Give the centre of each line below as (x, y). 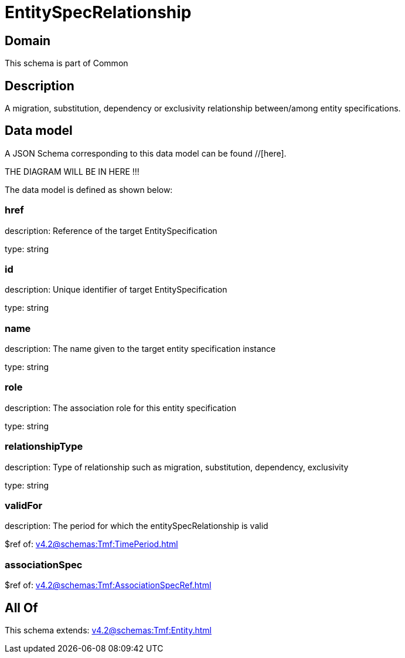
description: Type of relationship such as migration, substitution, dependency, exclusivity (177, 467)
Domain (28, 40)
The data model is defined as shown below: (89, 189)
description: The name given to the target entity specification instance (140, 349)
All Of (21, 608)
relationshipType (44, 447)
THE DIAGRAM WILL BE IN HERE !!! (72, 171)
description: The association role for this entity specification (121, 408)
